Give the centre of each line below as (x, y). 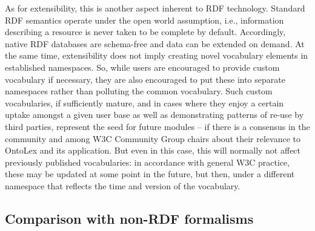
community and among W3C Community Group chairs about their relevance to (153, 138)
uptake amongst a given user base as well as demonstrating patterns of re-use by (154, 115)
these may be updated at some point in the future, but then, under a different (150, 174)
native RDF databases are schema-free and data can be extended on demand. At (155, 43)
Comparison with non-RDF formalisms (129, 218)
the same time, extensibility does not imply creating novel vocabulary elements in (157, 55)
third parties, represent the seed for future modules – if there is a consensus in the (157, 126)
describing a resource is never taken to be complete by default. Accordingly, (145, 32)
